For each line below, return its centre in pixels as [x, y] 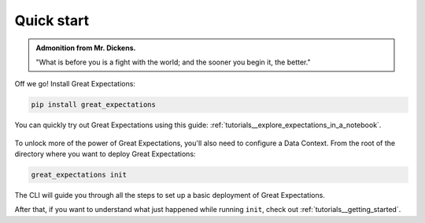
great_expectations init [79, 175]
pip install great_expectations [94, 105]
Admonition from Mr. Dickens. [86, 48]
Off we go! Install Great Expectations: [75, 84]
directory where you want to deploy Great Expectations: [105, 154]
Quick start [52, 20]
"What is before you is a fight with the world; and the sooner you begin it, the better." [173, 62]
